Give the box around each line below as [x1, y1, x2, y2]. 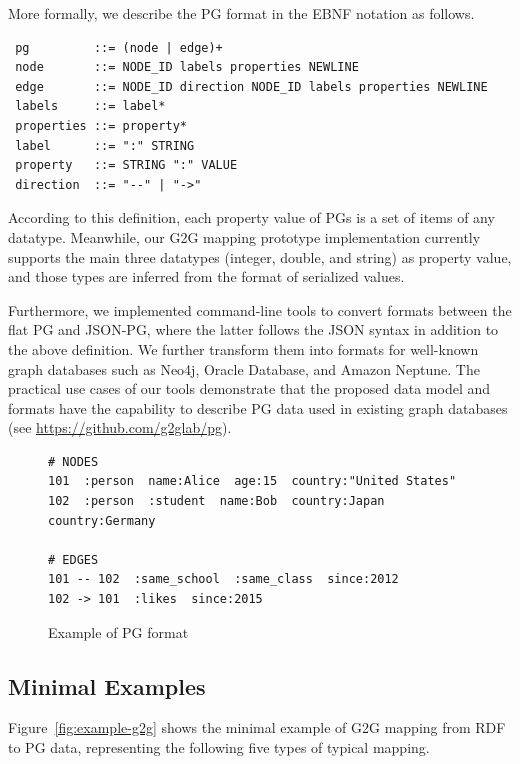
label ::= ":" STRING [15, 138, 195, 153]
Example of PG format [48, 621, 189, 642]
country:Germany [48, 513, 156, 528]
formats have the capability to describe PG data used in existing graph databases [8, 397, 508, 418]
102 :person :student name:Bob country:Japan [48, 494, 385, 509]
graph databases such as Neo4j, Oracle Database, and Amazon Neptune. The [8, 358, 480, 379]
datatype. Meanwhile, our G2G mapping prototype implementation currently [8, 226, 481, 247]
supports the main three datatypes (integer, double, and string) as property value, [8, 246, 512, 267]
